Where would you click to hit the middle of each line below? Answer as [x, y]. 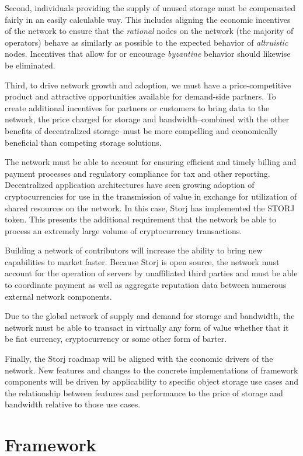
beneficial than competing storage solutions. [83, 142]
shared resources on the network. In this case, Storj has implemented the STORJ [150, 208]
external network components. [58, 296]
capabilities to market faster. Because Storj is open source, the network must [142, 261]
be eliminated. [30, 65]
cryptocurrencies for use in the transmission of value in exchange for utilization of [151, 196]
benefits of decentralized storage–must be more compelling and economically [141, 130]
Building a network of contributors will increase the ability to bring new [134, 250]
